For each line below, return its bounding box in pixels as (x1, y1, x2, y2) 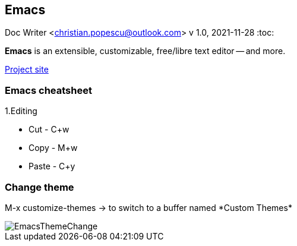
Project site (5, 64, 49, 75)
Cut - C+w (29, 124, 69, 135)
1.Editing (5, 106, 37, 116)
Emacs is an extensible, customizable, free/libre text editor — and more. (5, 46, 286, 56)
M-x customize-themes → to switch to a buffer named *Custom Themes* (5, 202, 292, 213)
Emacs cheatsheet (5, 84, 92, 96)
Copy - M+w (29, 143, 78, 153)
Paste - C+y (29, 161, 75, 172)
